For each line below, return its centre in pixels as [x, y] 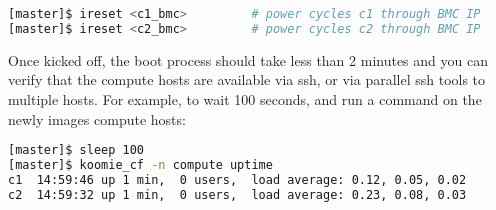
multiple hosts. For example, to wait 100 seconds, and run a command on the [245, 98]
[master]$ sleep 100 [76, 150]
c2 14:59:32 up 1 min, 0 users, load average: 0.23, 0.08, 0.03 [237, 194]
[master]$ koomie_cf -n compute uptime [140, 165]
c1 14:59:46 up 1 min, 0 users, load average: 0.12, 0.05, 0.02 [237, 179]
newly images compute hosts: [97, 118]
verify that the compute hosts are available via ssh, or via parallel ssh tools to [247, 79]
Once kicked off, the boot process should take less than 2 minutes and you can [248, 59]
